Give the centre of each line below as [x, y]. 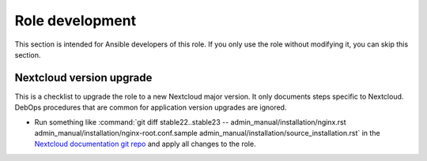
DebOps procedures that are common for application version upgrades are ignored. [151, 107]
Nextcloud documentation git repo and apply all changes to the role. [145, 144]
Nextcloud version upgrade [83, 78]
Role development [76, 21]
